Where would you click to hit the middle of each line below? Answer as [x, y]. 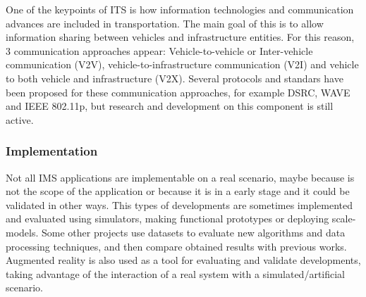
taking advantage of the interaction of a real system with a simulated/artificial [176, 273]
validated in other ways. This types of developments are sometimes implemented [179, 204]
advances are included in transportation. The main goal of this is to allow [165, 23]
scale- [344, 219]
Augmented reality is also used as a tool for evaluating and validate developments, [183, 260]
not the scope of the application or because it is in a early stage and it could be [178, 191]
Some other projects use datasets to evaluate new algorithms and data [194, 232]
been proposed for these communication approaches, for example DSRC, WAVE [178, 92]
